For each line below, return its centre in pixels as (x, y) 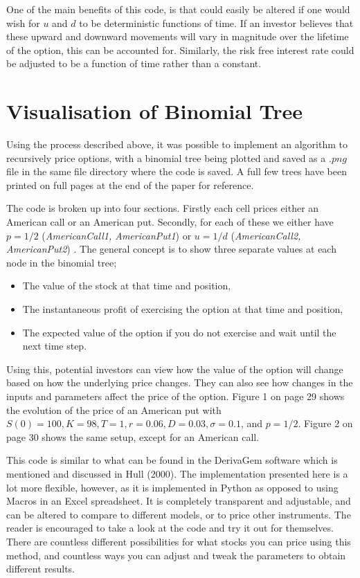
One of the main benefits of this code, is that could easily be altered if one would (178, 9)
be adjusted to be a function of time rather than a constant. (134, 63)
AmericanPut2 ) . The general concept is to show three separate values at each (171, 249)
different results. (41, 569)
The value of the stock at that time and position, (127, 286)
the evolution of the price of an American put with (114, 409)
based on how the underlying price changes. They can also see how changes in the (180, 382)
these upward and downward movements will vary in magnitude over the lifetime (178, 36)
